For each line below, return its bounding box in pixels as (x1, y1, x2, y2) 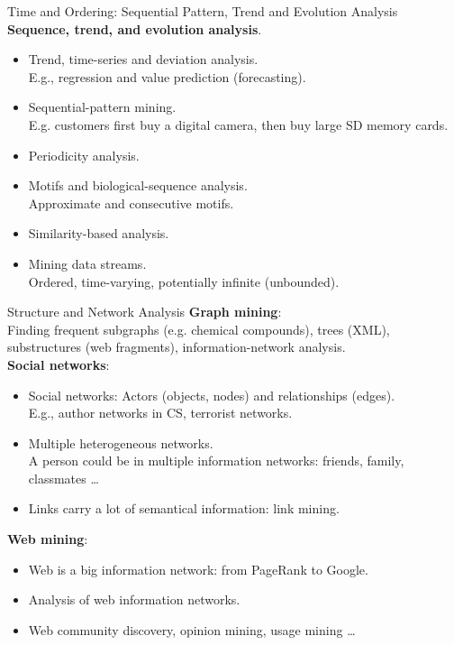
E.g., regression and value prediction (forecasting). (28, 67, 306, 86)
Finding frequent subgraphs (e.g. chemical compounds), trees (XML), (7, 319, 390, 338)
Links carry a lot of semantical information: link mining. (28, 499, 340, 518)
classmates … (28, 468, 99, 487)
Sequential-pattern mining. (28, 97, 177, 116)
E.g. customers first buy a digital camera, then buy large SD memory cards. (28, 115, 449, 134)
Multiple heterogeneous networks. (28, 433, 213, 452)
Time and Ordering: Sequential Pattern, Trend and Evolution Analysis (7, 2, 398, 20)
